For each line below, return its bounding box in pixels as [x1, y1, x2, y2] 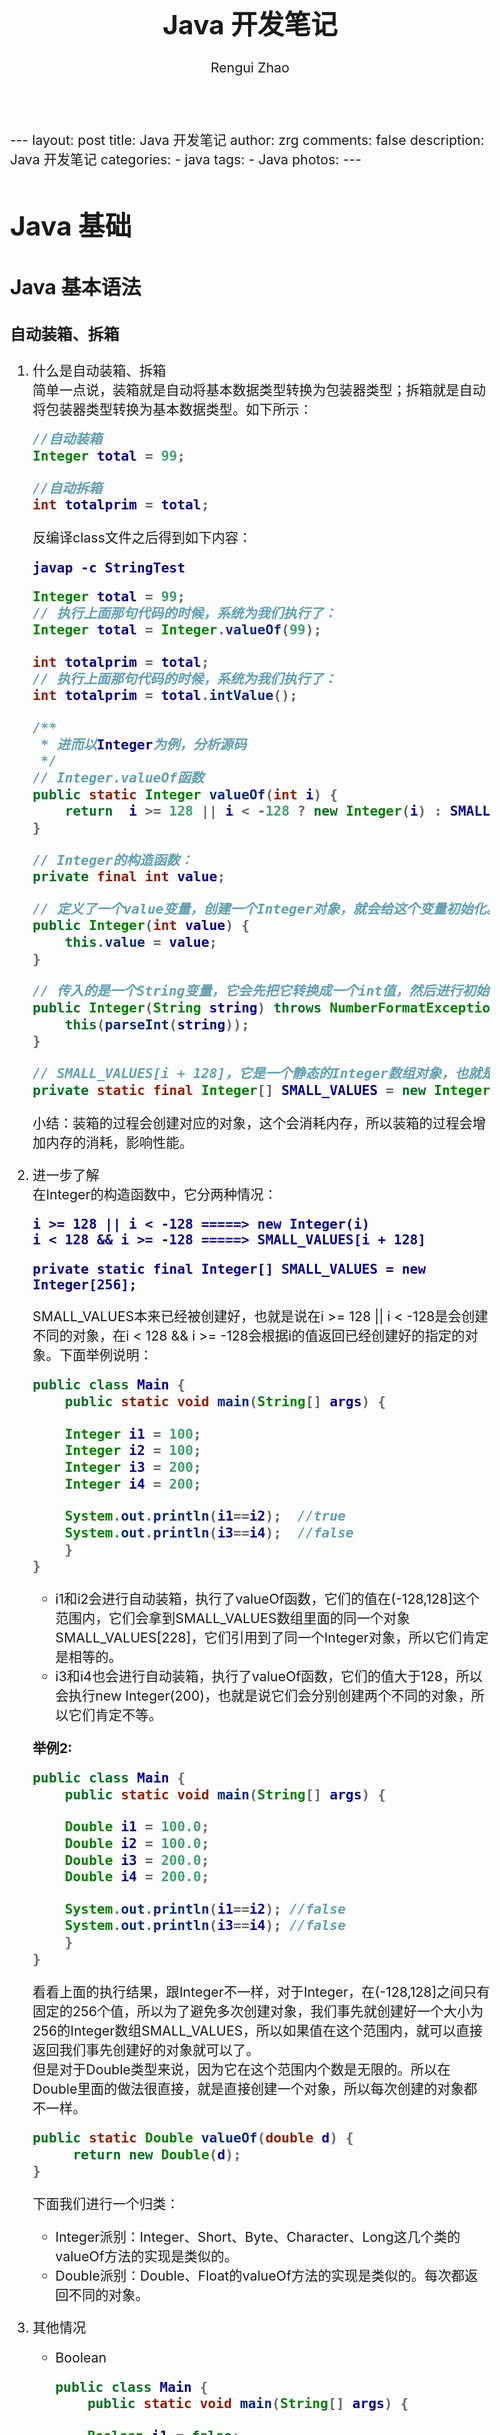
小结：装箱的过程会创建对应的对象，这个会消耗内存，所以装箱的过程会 [32, 1114, 474, 1132]
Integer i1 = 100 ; [64, 1425, 202, 1442]
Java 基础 [10, 210, 132, 243]
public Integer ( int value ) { [32, 917, 250, 934]
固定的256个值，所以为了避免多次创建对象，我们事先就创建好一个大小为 [32, 2002, 484, 2020]
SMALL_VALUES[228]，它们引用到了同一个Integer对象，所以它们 [55, 1629, 463, 1647]
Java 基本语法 [10, 275, 142, 300]
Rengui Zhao [210, 59, 290, 77]
